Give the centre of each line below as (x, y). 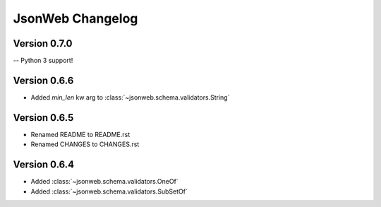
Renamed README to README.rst (80, 134)
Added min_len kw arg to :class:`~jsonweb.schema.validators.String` (130, 97)
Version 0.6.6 (43, 80)
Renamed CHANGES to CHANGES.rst (85, 144)
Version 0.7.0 (43, 43)
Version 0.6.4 (44, 165)
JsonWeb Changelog (75, 18)
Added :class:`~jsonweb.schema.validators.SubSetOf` (109, 191)
